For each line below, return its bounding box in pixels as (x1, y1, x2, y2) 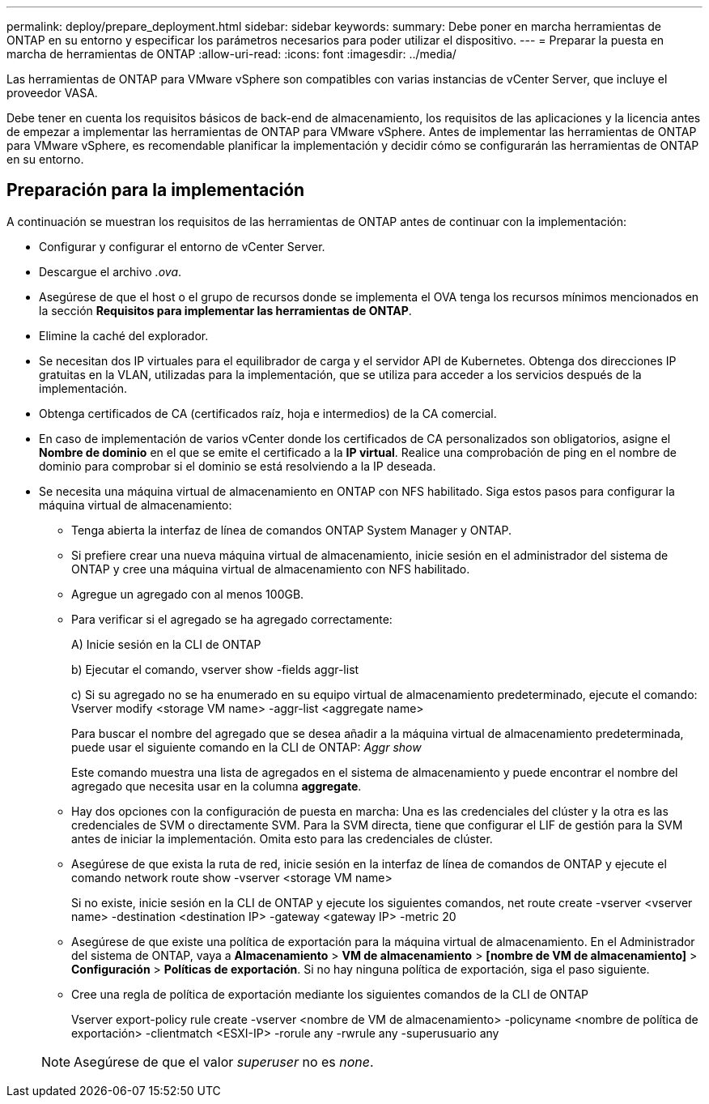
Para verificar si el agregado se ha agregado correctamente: (71, 612, 393, 626)
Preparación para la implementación (6, 180, 305, 201)
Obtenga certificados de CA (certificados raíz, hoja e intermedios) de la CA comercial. (39, 406, 497, 420)
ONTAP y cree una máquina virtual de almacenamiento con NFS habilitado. (71, 561, 470, 576)
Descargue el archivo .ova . (39, 264, 182, 279)
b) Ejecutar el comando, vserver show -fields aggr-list (71, 662, 359, 676)
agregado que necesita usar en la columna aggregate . (71, 778, 362, 793)
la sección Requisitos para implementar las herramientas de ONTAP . (39, 303, 412, 318)
